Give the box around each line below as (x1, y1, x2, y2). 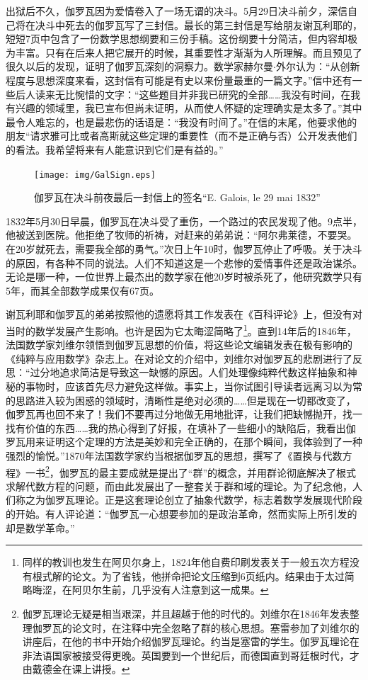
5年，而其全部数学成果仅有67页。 (6, 283, 159, 297)
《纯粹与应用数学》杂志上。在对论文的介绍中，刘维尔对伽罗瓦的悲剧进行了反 (6, 351, 362, 365)
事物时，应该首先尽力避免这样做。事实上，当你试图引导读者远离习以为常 (25, 378, 362, 393)
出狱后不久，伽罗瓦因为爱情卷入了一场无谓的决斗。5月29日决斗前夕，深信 (6, 4, 347, 18)
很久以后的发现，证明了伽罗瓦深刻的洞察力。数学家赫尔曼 (6, 59, 273, 74)
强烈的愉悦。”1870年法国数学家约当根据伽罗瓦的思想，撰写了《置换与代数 (6, 448, 343, 463)
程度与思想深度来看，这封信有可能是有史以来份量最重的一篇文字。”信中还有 (6, 72, 352, 87)
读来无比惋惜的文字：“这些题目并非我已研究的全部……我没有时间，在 (35, 86, 351, 101)
